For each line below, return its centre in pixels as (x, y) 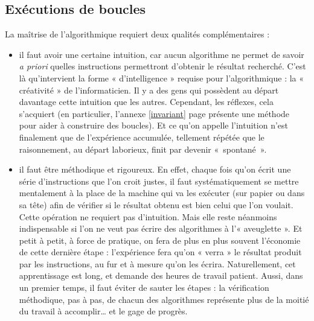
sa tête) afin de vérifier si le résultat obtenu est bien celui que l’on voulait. (156, 204)
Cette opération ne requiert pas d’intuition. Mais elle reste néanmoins (148, 216)
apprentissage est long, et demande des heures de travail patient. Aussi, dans (161, 275)
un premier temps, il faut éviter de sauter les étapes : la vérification (144, 288)
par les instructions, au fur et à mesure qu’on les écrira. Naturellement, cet (157, 263)
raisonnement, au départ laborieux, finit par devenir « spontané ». (143, 149)
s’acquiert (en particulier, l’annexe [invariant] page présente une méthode (154, 113)
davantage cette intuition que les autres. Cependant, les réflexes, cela (146, 102)
